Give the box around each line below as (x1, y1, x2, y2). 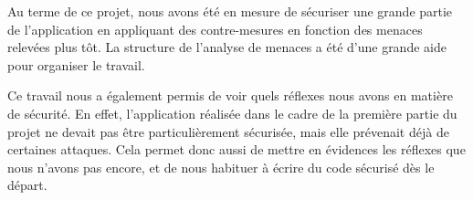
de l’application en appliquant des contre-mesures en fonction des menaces (7, 19, 423, 38)
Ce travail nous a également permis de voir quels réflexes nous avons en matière (7, 86, 453, 105)
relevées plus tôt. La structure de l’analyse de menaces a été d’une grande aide (7, 37, 447, 57)
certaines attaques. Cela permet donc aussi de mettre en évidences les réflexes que (7, 140, 466, 159)
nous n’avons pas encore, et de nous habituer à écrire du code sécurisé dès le (7, 157, 435, 176)
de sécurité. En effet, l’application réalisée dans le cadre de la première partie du (7, 103, 457, 122)
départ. (7, 175, 47, 195)
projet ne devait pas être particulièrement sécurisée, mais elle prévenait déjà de (7, 121, 449, 141)
